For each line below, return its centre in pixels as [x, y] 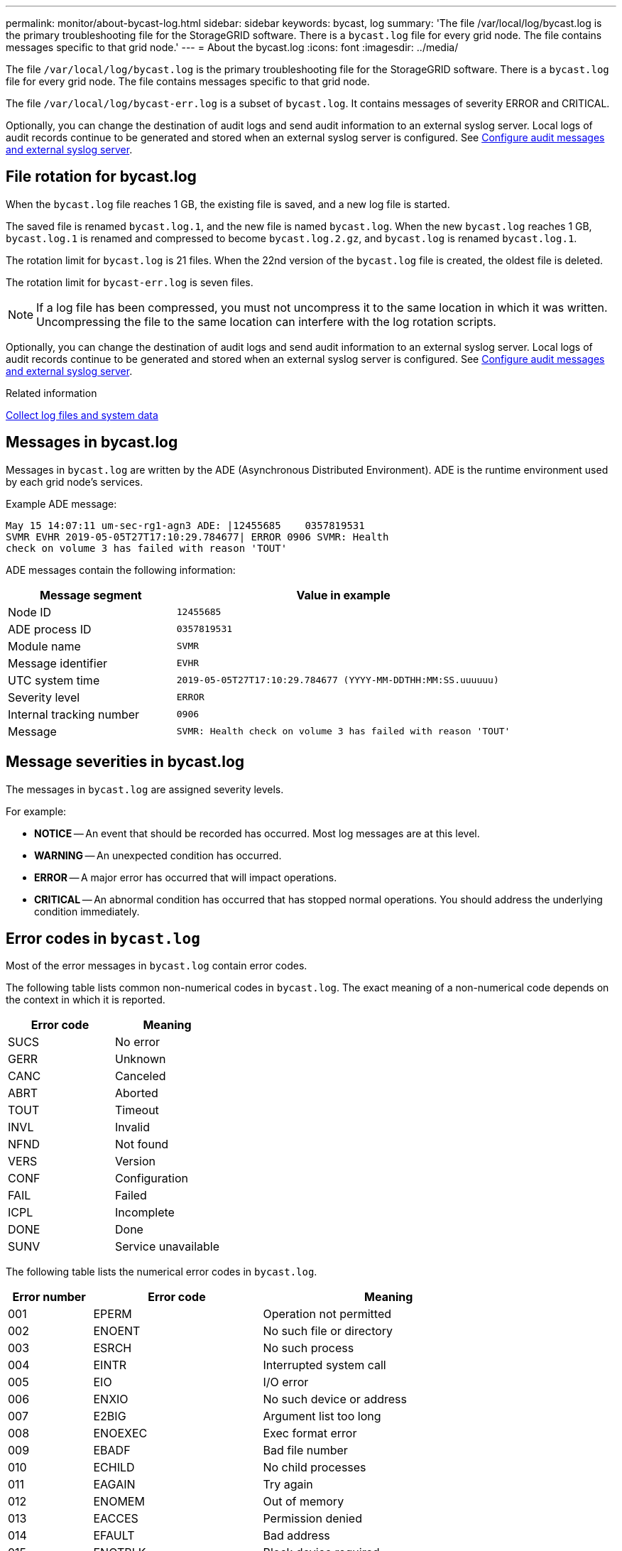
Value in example [343, 595]
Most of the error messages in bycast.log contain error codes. [157, 966]
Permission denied [312, 1519]
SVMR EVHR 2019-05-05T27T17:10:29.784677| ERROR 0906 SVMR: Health [197, 537]
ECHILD [114, 1468]
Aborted [137, 1093]
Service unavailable [167, 1247]
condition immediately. [87, 911]
